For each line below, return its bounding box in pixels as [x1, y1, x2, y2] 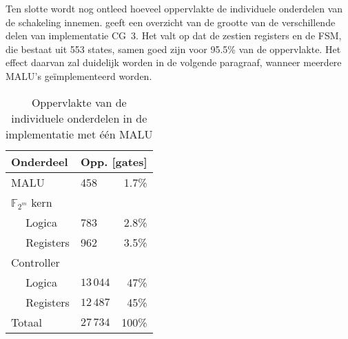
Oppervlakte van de [31, 94, 127, 110]
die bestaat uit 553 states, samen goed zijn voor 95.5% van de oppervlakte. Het [6, 41, 341, 56]
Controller [11, 254, 60, 270]
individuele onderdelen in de [11, 110, 147, 126]
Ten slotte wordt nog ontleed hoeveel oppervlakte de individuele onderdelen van [6, 1, 343, 15]
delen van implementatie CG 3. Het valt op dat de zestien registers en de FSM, [6, 28, 342, 43]
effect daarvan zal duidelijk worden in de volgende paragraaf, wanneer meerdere [6, 55, 342, 70]
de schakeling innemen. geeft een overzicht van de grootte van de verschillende [6, 14, 336, 29]
